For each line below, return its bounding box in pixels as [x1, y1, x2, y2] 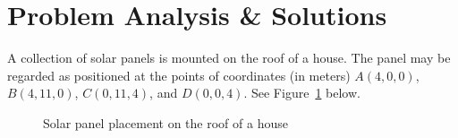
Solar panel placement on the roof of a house [43, 113, 288, 132]
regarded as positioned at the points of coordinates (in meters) [7, 65, 351, 84]
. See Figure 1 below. [243, 83, 360, 102]
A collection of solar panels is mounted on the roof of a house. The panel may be [7, 48, 451, 67]
